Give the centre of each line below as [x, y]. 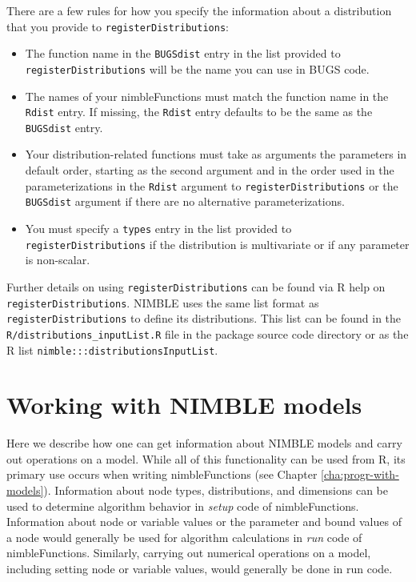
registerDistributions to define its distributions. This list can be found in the [204, 318]
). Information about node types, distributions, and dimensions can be [216, 490]
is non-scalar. [58, 260]
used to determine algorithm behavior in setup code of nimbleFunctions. [183, 506]
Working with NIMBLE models [184, 405]
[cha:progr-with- [360, 474]
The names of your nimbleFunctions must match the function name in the [207, 96]
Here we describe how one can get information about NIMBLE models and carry [204, 443]
